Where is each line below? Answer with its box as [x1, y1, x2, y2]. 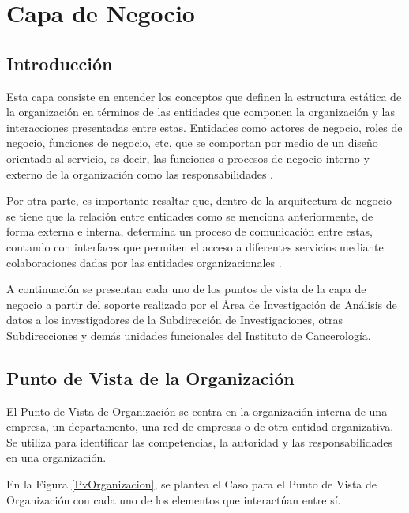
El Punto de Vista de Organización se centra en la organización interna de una [6, 402, 388, 419]
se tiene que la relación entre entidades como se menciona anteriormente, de [6, 207, 373, 224]
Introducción [6, 51, 113, 75]
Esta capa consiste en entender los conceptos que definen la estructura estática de [6, 88, 402, 104]
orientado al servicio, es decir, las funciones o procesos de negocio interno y [6, 149, 370, 166]
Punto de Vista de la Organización [6, 365, 295, 390]
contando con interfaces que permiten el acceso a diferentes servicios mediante [6, 238, 384, 255]
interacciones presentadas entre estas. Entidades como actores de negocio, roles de [6, 119, 403, 135]
